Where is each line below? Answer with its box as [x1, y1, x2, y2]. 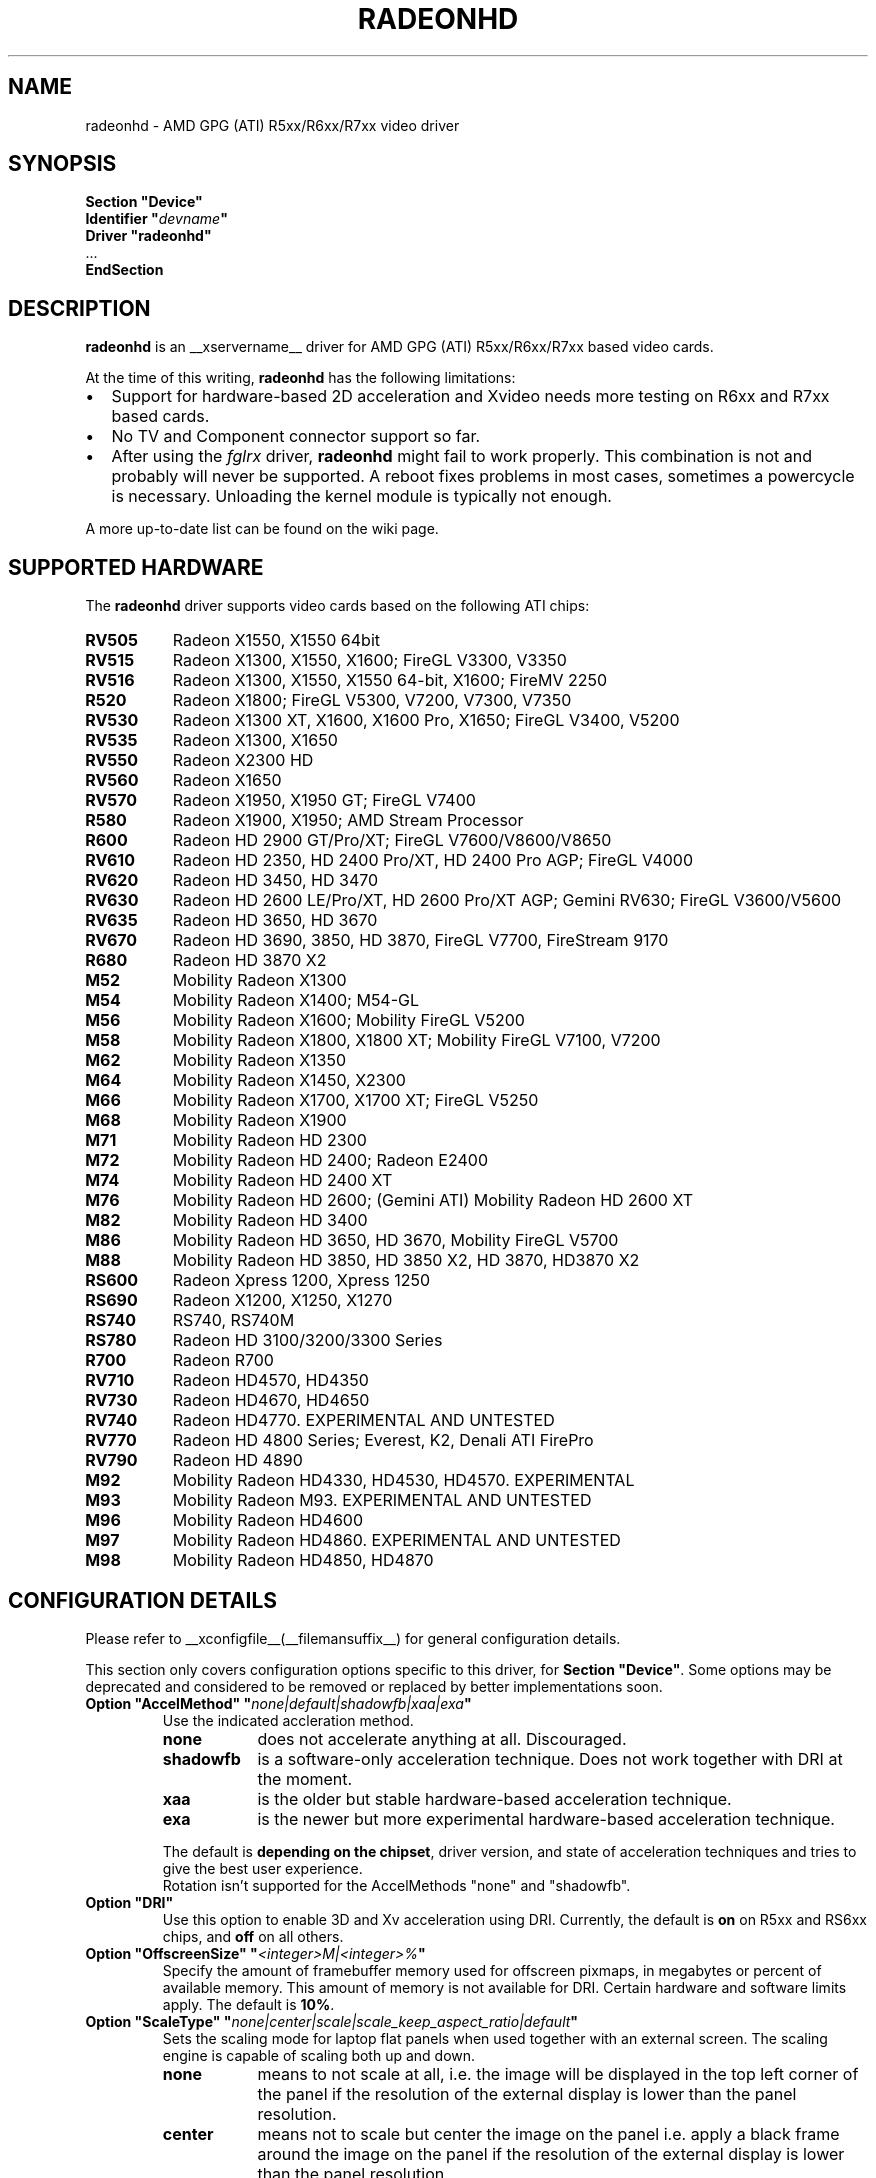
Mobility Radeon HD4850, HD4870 [172, 1550, 434, 1571]
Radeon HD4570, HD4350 [172, 1370, 369, 1391]
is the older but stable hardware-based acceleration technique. [257, 1788, 732, 1809]
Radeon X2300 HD [172, 750, 314, 771]
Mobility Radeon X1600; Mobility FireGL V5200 [172, 1010, 525, 1031]
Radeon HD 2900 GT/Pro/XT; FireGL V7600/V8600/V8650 [172, 830, 612, 851]
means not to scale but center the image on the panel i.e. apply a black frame [257, 2123, 840, 2144]
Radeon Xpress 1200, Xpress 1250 [172, 1270, 431, 1291]
